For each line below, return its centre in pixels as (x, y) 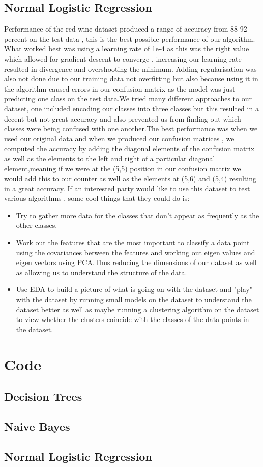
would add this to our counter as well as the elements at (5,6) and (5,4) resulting (130, 178)
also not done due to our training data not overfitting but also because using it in (131, 79)
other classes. (37, 225)
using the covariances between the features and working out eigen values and (136, 252)
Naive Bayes (37, 426)
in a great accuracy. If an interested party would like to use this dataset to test (127, 188)
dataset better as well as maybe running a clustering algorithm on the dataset (138, 309)
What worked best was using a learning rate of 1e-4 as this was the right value (127, 49)
